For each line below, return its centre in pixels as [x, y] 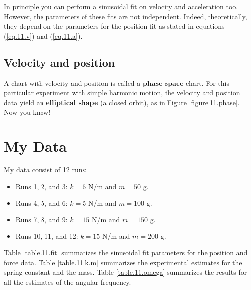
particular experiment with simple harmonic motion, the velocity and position [122, 93]
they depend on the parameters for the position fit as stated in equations [114, 26]
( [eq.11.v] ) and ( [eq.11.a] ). [43, 35]
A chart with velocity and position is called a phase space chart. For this [117, 83]
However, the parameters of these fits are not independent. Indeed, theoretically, [125, 16]
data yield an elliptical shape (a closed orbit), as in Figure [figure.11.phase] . [122, 102]
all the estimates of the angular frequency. [68, 281]
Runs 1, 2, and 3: [42, 186]
